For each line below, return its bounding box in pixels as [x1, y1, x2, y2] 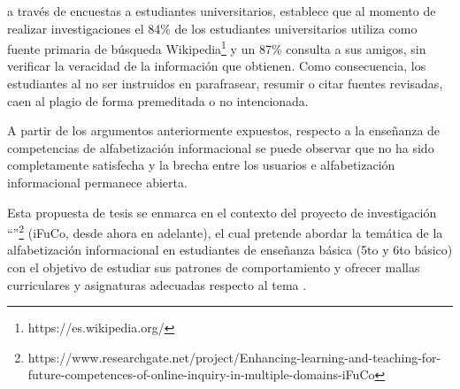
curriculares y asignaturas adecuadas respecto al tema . [7, 275, 307, 294]
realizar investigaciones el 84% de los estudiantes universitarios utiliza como [7, 19, 418, 37]
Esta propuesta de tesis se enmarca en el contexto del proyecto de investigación [7, 202, 437, 221]
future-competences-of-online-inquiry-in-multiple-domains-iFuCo [27, 365, 375, 384]
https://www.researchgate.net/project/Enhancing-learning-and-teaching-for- [27, 347, 441, 366]
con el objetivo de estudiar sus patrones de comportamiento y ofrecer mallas [7, 258, 420, 277]
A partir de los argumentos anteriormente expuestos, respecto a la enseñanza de [7, 121, 441, 140]
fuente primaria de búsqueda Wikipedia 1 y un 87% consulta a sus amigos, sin [7, 37, 426, 57]
